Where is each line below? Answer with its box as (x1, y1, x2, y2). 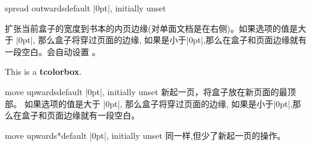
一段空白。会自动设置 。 (5, 45, 100, 57)
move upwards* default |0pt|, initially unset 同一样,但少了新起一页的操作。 (5, 129, 286, 141)
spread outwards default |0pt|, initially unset (5, 2, 166, 14)
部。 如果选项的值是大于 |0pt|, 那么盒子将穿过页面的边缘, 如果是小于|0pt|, (5, 97, 293, 109)
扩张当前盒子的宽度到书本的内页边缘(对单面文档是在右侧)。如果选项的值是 (5, 22, 298, 34)
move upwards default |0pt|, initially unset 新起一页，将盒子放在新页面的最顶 (5, 85, 296, 98)
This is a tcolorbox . (5, 65, 82, 78)
